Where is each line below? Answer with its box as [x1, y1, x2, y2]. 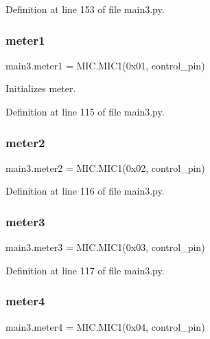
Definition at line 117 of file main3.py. [5, 263, 165, 277]
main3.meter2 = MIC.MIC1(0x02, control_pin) [5, 160, 205, 175]
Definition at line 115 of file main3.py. [5, 105, 165, 118]
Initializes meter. [5, 81, 76, 96]
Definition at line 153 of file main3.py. [5, 2, 165, 16]
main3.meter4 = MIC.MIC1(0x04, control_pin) [5, 319, 205, 333]
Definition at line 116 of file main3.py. [5, 184, 165, 198]
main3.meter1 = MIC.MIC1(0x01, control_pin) [5, 58, 205, 72]
